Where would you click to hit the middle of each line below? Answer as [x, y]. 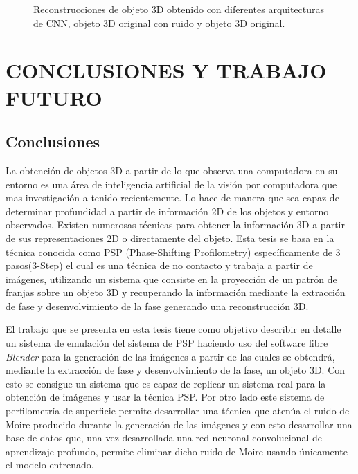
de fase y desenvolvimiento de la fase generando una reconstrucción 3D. [157, 306]
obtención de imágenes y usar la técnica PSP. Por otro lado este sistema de [165, 397]
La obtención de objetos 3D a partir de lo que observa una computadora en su [172, 170]
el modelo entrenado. [50, 465]
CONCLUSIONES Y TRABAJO [166, 70]
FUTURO [54, 97]
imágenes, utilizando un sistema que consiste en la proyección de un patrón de [171, 279]
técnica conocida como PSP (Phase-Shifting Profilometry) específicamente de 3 [173, 252]
